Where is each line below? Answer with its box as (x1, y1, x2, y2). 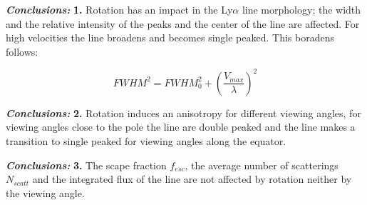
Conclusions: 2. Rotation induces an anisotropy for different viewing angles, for (6, 105, 361, 120)
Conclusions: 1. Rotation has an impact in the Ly (6, 2, 233, 16)
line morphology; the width (242, 2, 361, 16)
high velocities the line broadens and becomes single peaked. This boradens (6, 30, 334, 45)
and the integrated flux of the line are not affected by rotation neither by (32, 171, 352, 186)
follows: (6, 44, 38, 59)
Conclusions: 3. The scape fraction (6, 157, 167, 172)
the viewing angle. (6, 185, 85, 200)
